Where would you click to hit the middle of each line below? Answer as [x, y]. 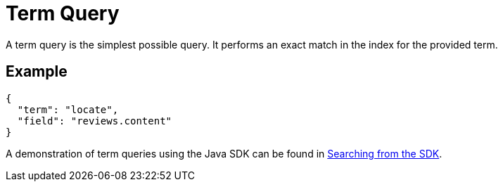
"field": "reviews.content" [95, 121]
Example [37, 72]
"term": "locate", [68, 109]
